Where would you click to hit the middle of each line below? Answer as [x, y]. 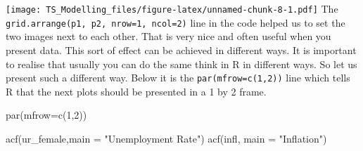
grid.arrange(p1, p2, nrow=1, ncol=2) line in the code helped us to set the [176, 22]
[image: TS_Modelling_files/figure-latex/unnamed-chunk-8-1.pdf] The [172, 8]
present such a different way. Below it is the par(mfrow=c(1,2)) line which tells [178, 78]
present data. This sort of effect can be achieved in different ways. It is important [181, 50]
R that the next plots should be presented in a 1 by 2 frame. [136, 91]
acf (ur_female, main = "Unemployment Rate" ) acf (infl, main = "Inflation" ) [166, 138]
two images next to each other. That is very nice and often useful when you [168, 36]
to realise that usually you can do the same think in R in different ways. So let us [181, 64]
